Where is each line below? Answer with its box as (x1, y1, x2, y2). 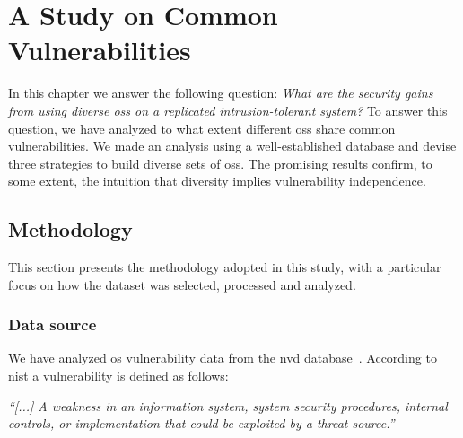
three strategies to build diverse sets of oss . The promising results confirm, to (8, 153, 432, 172)
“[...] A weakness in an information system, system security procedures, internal (8, 396, 448, 415)
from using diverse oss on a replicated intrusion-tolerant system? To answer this (8, 101, 448, 119)
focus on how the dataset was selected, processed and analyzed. (8, 275, 356, 293)
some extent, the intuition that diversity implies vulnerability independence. (8, 171, 426, 190)
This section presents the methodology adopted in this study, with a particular (8, 258, 441, 276)
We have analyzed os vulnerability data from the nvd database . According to (8, 348, 437, 367)
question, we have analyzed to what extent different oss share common (8, 118, 396, 137)
